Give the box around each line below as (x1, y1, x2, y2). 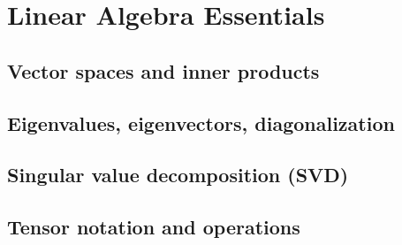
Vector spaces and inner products (7, 57, 320, 84)
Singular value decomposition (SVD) (7, 161, 349, 188)
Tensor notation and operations (7, 213, 300, 241)
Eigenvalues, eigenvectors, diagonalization (7, 109, 395, 136)
